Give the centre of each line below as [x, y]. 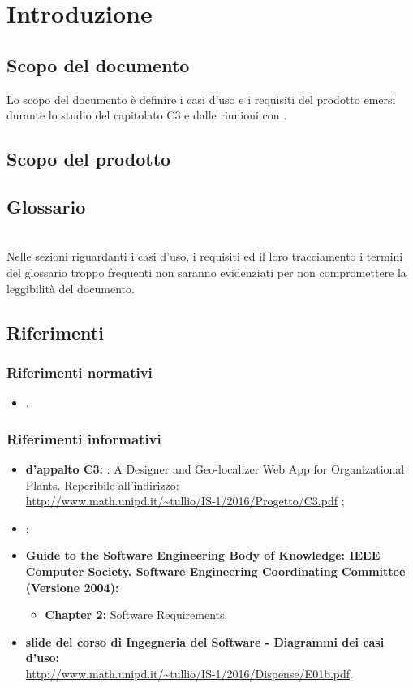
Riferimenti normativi [80, 372]
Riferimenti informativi [84, 438]
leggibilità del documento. [71, 288]
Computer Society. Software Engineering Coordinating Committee [215, 571]
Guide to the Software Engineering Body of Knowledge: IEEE [203, 555]
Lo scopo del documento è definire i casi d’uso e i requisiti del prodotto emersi [201, 99]
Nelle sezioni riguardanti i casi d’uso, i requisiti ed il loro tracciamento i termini [205, 256]
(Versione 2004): [72, 587]
